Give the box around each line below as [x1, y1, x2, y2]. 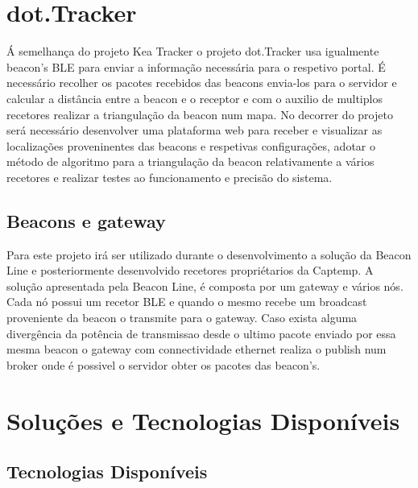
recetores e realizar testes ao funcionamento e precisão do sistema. [6, 168, 333, 185]
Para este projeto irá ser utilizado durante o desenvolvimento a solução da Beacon [6, 246, 412, 263]
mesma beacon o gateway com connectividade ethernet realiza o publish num [6, 341, 387, 358]
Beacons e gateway [6, 208, 166, 233]
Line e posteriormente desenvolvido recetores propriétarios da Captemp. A [6, 262, 374, 279]
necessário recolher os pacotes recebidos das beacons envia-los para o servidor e [6, 74, 397, 91]
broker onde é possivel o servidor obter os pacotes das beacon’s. [6, 356, 321, 373]
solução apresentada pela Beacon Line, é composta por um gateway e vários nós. [6, 277, 404, 294]
